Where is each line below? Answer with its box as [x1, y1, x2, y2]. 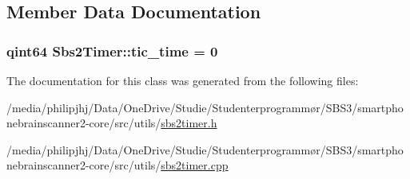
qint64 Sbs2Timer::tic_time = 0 [6, 41, 218, 60]
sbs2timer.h [161, 115, 217, 131]
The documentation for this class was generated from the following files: [6, 72, 359, 88]
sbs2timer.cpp [161, 157, 229, 173]
